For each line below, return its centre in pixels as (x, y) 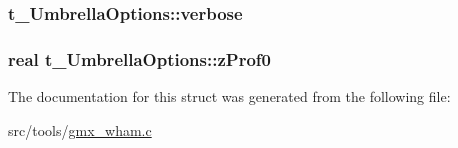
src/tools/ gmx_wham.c (80, 129)
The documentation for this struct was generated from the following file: (229, 96)
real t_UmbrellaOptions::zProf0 (139, 58)
